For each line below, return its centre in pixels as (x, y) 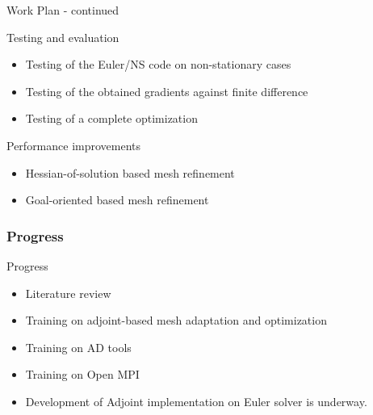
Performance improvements (74, 145)
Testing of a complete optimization (111, 118)
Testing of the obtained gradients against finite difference (167, 91)
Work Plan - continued (63, 10)
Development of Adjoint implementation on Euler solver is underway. (196, 401)
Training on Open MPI (82, 374)
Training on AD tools (78, 347)
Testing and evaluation (63, 37)
